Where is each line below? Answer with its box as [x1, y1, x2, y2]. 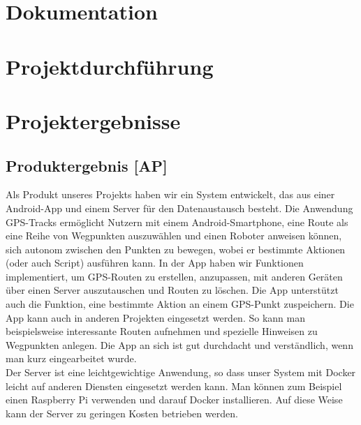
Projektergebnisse [6, 106, 181, 135]
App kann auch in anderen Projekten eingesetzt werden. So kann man [6, 310, 305, 325]
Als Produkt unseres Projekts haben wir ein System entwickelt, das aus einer [6, 187, 335, 202]
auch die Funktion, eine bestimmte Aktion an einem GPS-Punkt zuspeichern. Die [6, 297, 354, 311]
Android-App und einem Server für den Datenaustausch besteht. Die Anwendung [6, 200, 353, 215]
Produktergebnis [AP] [6, 154, 168, 176]
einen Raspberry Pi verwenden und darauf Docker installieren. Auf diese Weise [6, 392, 343, 407]
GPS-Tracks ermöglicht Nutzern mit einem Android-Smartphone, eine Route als [6, 214, 348, 229]
